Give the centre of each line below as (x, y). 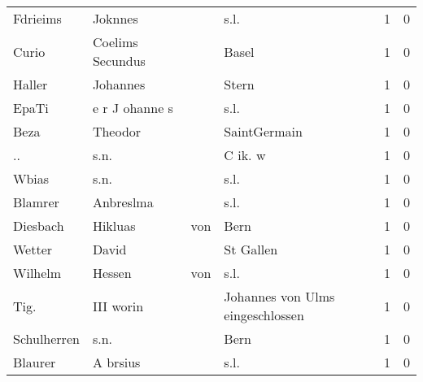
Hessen (112, 273)
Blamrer (36, 202)
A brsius (116, 362)
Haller (31, 84)
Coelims (115, 42)
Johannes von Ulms (279, 296)
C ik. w (245, 155)
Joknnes (115, 18)
